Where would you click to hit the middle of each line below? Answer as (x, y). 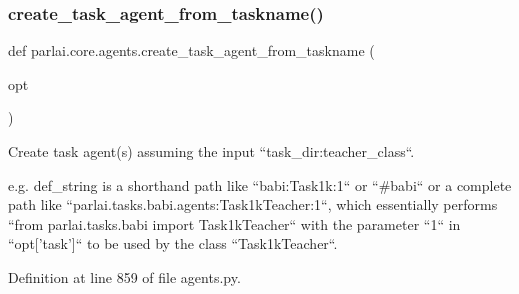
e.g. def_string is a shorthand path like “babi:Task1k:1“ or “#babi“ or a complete (260, 184)
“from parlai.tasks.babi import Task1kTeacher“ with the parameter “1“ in (234, 223)
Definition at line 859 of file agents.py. (124, 276)
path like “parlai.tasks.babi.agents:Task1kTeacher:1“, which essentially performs (253, 204)
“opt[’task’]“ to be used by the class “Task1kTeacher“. (173, 243)
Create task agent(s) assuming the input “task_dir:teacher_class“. (211, 151)
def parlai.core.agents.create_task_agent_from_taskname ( (191, 50)
